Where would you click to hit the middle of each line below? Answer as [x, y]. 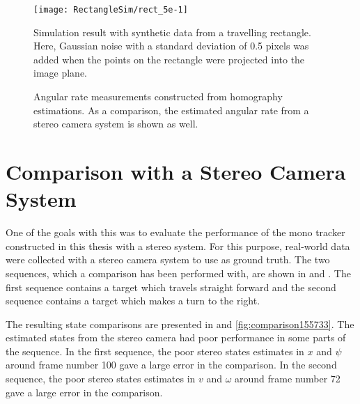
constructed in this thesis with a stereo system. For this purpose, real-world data [178, 246]
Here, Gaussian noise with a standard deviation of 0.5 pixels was [171, 46]
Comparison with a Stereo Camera [176, 171]
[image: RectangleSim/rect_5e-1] [111, 10]
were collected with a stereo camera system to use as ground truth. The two [168, 259]
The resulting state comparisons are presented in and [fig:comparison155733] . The [180, 324]
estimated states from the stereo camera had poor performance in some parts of [176, 337]
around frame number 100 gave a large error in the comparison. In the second [171, 365]
